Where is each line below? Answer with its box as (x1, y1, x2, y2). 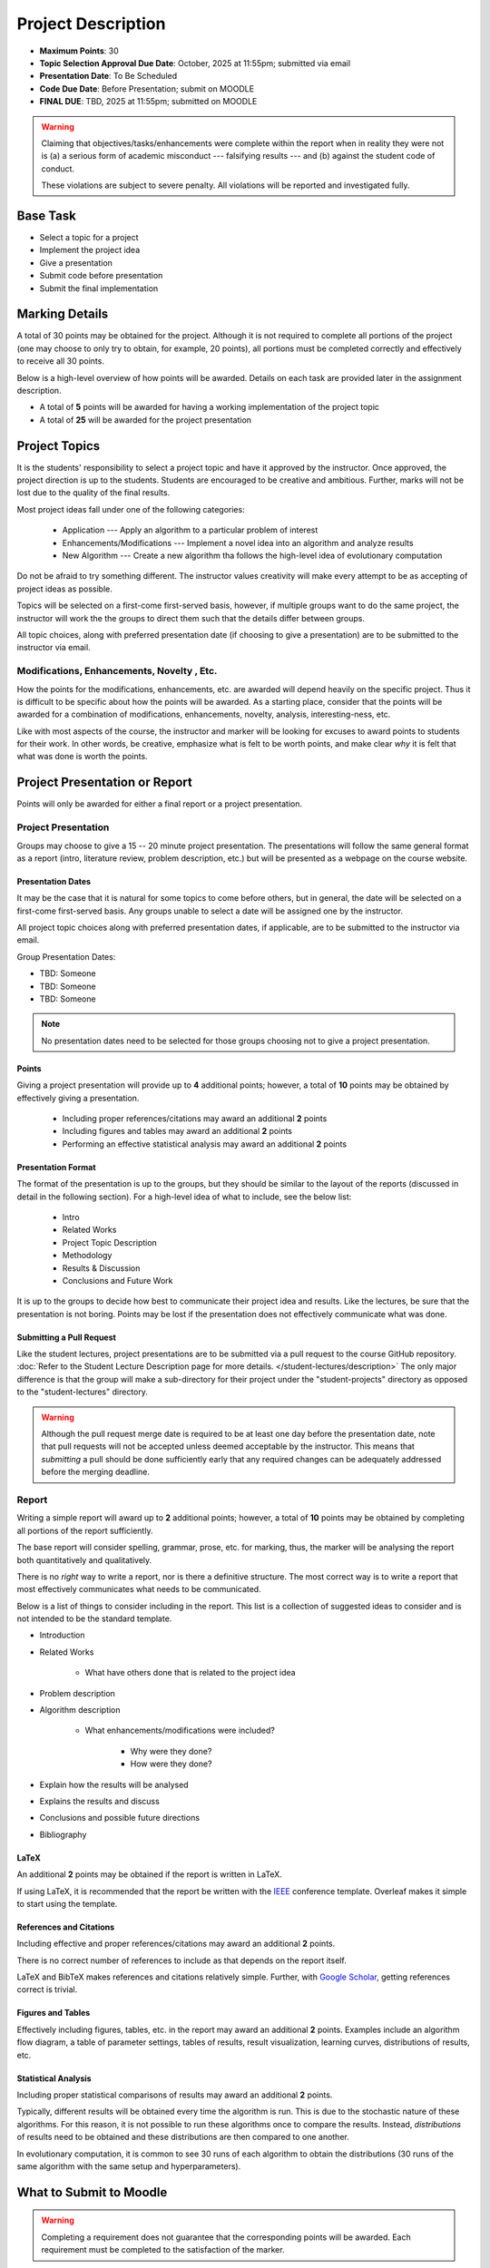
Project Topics (16, 438, 101, 454)
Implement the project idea (39, 245, 141, 256)
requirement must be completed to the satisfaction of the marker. (41, 2244, 285, 2255)
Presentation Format (16, 1161, 96, 1172)
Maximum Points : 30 (39, 45, 120, 56)
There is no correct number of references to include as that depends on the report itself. (16, 1955, 347, 1966)
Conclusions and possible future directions (39, 1813, 200, 1823)
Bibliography (39, 1829, 87, 1840)
